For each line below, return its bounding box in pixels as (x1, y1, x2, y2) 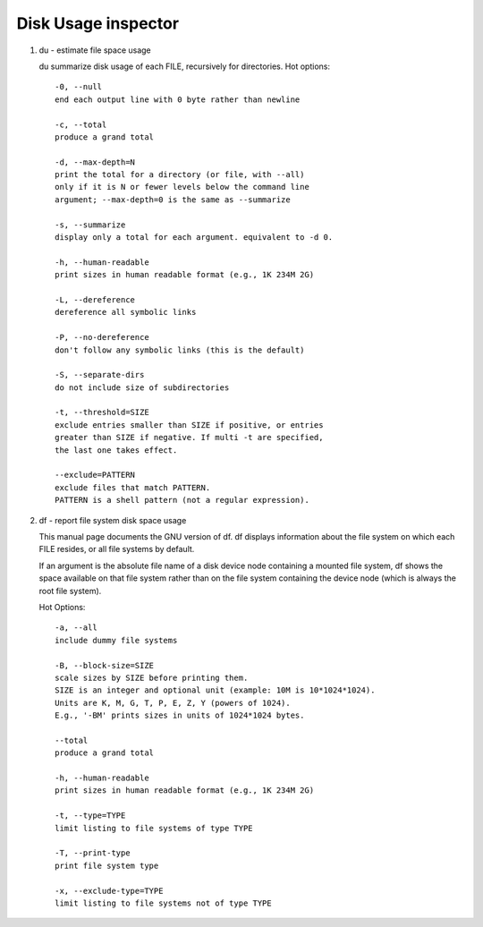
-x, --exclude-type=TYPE (55, 886, 164, 896)
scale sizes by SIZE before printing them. (55, 672, 249, 683)
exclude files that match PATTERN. (55, 482, 211, 492)
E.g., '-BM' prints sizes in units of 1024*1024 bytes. (55, 710, 305, 720)
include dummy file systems (55, 635, 178, 645)
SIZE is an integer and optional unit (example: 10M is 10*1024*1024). (55, 685, 376, 695)
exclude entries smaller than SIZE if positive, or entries (55, 420, 324, 429)
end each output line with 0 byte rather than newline (55, 94, 301, 105)
